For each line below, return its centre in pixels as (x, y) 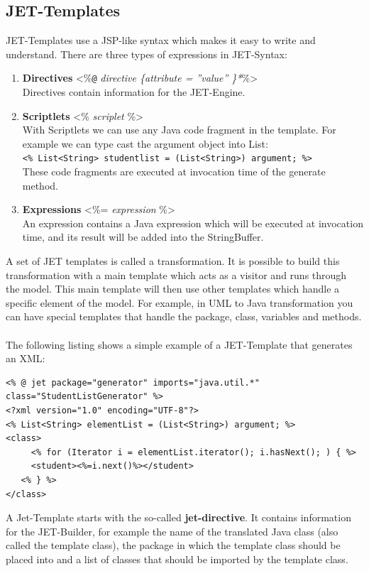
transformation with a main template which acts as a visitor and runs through (176, 274)
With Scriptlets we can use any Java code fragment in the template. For (179, 130)
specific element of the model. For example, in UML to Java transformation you (180, 302)
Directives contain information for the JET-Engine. (134, 92)
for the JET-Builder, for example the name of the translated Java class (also (172, 531)
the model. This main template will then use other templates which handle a (173, 289)
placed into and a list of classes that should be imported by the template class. (177, 559)
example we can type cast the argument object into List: (145, 143)
